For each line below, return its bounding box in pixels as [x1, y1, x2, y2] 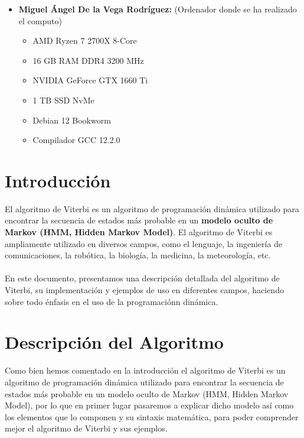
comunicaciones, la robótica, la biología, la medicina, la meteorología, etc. [5, 249, 271, 261]
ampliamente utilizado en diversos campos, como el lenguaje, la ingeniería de [5, 237, 283, 249]
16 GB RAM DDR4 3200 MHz [32, 54, 144, 66]
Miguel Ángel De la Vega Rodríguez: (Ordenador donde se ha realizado [18, 3, 297, 15]
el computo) [18, 14, 62, 27]
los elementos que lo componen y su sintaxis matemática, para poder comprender [5, 410, 299, 423]
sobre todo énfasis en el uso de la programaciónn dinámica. [5, 295, 218, 307]
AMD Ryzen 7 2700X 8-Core [32, 34, 137, 47]
